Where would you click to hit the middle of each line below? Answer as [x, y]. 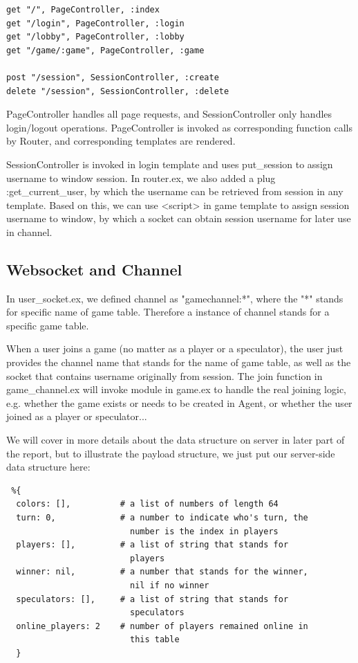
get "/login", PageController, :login [95, 23]
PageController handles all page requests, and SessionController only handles [169, 114]
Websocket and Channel [94, 269]
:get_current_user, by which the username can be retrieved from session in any [175, 191]
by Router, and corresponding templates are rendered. [121, 141]
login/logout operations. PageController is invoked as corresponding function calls [179, 127]
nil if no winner [169, 585]
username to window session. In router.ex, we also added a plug [141, 178]
